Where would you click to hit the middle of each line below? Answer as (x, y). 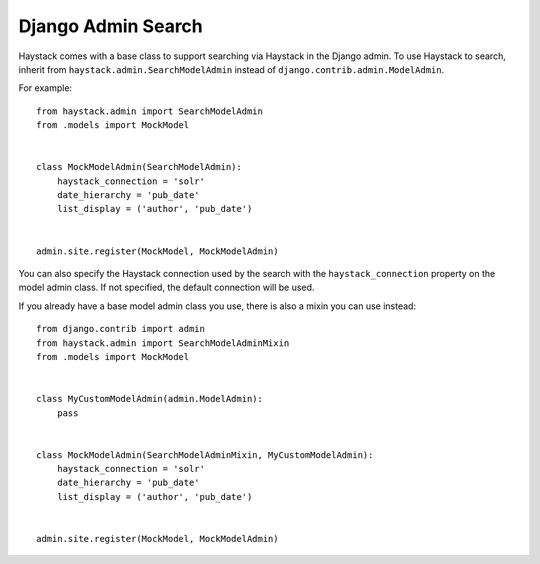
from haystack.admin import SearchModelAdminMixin (163, 343)
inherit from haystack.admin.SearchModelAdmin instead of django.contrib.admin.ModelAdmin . (231, 69)
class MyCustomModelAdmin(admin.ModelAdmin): (150, 399)
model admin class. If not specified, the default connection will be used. (166, 287)
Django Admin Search (111, 26)
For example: (45, 88)
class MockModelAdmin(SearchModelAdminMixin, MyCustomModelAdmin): (205, 454)
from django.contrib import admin (120, 329)
